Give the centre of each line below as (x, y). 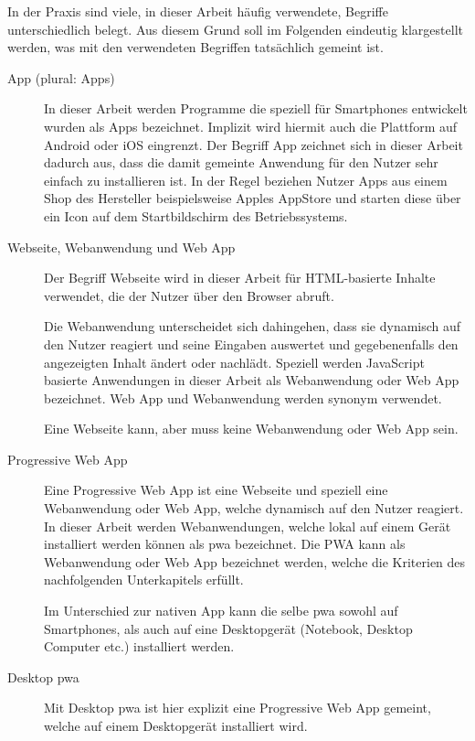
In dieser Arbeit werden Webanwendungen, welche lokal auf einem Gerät (248, 526)
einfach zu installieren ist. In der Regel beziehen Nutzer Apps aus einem (246, 180)
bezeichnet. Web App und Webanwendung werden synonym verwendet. (243, 397)
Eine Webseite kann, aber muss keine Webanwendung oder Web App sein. (251, 429)
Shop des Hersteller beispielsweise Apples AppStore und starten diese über (253, 198)
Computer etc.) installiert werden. (139, 646)
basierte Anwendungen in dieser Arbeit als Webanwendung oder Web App (252, 380)
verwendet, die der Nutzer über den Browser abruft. (189, 295)
